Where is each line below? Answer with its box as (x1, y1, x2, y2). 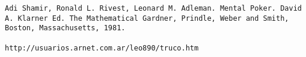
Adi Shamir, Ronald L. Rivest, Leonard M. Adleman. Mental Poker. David (5, 4, 302, 12)
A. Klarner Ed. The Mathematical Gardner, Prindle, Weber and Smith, (5, 14, 289, 23)
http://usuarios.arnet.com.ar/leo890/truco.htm (5, 43, 199, 52)
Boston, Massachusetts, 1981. (5, 24, 126, 33)
